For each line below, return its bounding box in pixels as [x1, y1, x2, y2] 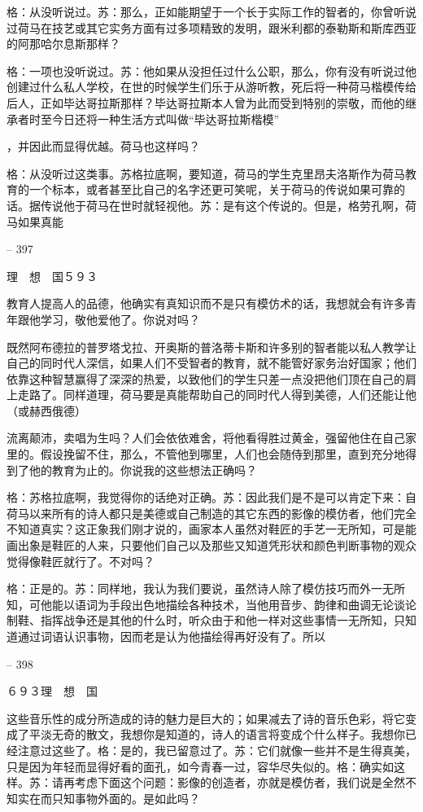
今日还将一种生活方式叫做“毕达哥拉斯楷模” [51, 110, 280, 127]
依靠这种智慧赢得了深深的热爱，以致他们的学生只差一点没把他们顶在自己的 [7, 370, 405, 387]
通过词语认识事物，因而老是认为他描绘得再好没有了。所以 [17, 628, 325, 644]
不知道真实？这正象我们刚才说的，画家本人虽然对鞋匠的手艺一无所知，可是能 [7, 520, 416, 538]
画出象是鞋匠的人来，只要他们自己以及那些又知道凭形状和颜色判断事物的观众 [7, 537, 416, 554]
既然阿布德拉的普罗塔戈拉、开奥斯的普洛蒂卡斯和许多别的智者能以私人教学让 [7, 338, 416, 355]
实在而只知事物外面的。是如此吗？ [17, 789, 200, 806]
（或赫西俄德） [7, 402, 86, 419]
